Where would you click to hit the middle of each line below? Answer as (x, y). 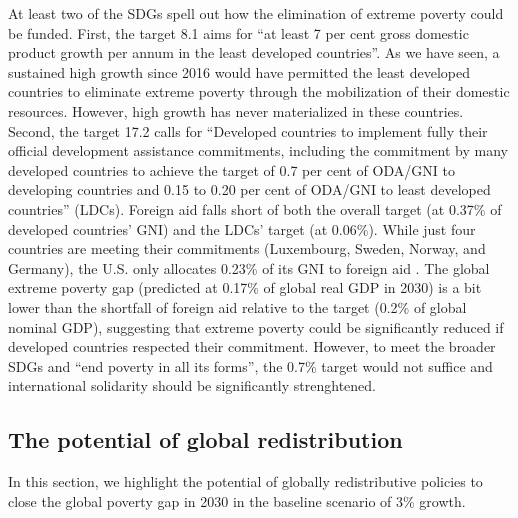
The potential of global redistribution (205, 439)
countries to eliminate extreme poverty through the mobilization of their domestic (259, 91)
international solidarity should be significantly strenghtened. (192, 385)
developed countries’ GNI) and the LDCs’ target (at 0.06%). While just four (242, 228)
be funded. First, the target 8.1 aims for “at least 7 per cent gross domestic (238, 32)
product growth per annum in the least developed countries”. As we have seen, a (254, 52)
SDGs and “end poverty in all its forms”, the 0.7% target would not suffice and (250, 365)
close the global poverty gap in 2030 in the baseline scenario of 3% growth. (237, 500)
